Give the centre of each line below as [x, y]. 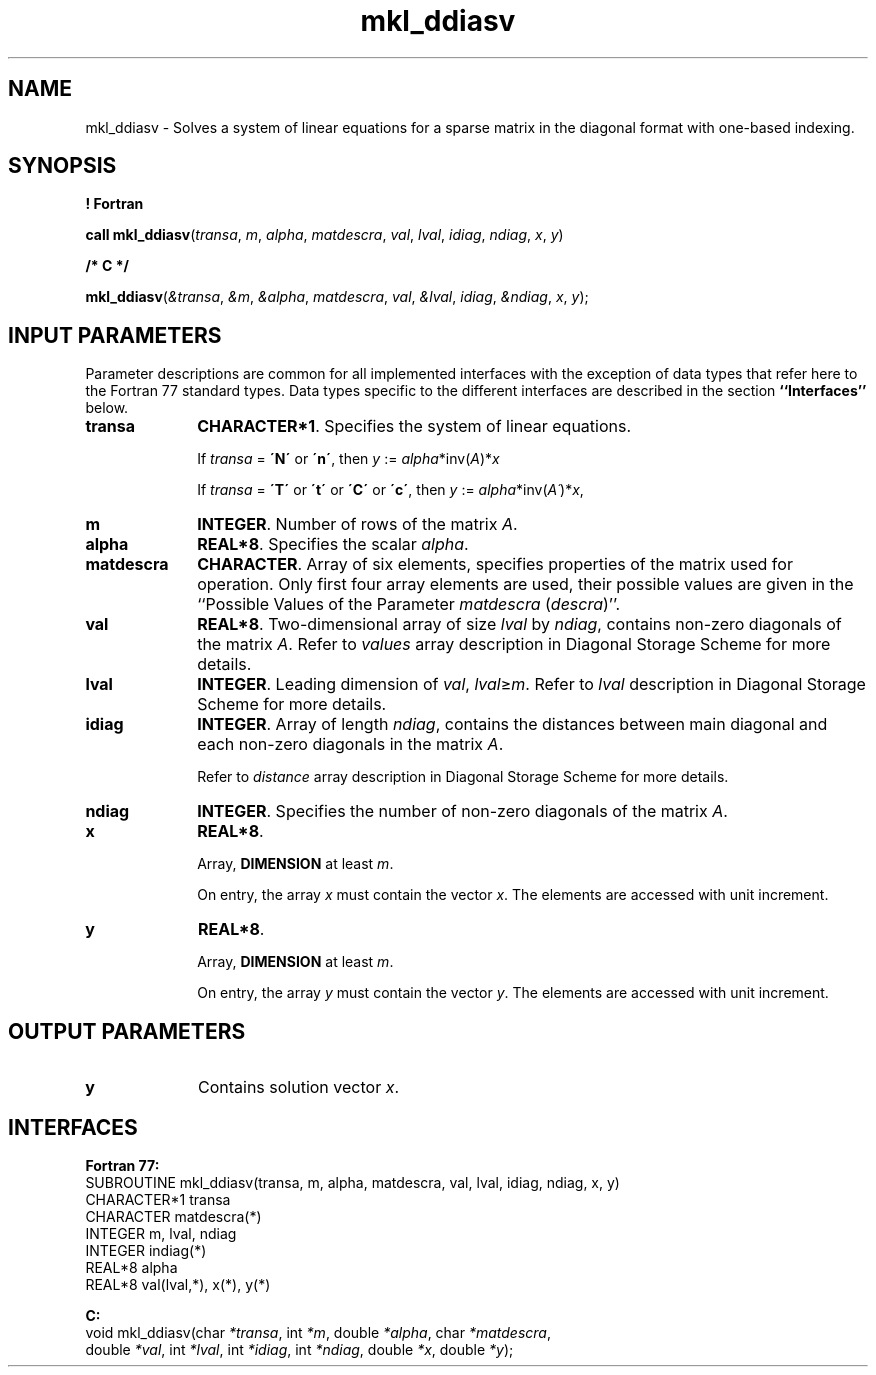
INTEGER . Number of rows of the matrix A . [357, 524]
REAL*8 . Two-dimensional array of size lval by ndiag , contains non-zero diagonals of [519, 624]
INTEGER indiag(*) [146, 1250]
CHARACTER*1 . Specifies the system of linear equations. [414, 426]
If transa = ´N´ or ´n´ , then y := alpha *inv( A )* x [348, 459]
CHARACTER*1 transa [158, 1199]
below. [107, 408]
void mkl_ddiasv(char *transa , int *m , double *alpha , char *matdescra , [318, 1332]
